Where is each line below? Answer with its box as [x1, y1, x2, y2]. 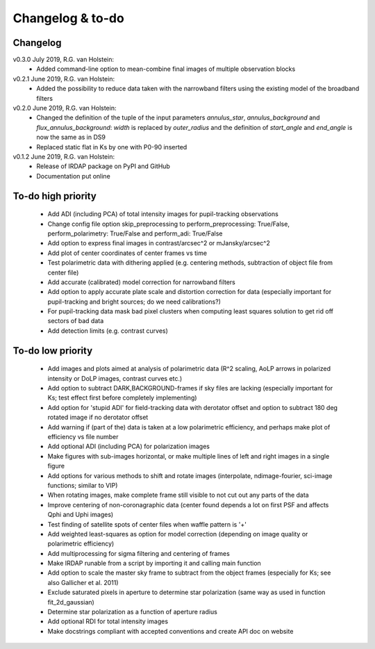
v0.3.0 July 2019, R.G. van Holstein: [12, 56, 115, 64]
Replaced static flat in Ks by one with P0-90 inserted [36, 142, 187, 151]
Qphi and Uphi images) [47, 511, 114, 519]
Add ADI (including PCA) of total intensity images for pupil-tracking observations [47, 210, 279, 218]
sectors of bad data [47, 317, 104, 325]
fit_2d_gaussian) [47, 598, 95, 606]
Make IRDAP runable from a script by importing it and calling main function [47, 559, 262, 568]
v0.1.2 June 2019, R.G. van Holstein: [12, 152, 115, 161]
